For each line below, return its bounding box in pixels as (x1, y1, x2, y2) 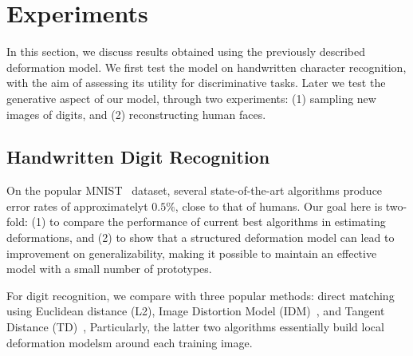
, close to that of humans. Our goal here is (175, 197, 383, 214)
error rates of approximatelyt (6, 197, 148, 214)
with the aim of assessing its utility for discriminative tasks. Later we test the (6, 74, 386, 91)
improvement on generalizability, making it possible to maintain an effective (6, 244, 377, 261)
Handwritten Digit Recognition (6, 144, 270, 169)
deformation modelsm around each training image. (6, 334, 253, 350)
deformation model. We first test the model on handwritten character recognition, (6, 58, 407, 75)
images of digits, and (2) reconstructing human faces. (6, 105, 266, 122)
